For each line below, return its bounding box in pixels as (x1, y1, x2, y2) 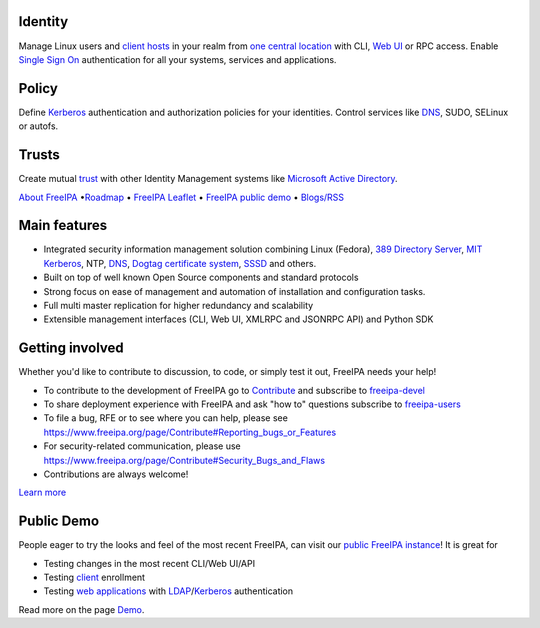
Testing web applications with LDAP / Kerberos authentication (43, 585, 294, 597)
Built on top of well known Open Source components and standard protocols (43, 271, 359, 284)
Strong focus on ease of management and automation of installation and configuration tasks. (43, 285, 426, 297)
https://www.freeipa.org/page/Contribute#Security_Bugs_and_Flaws (43, 454, 325, 466)
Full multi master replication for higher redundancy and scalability (43, 299, 314, 311)
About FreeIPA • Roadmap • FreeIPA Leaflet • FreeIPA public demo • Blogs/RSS (18, 191, 345, 203)
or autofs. (18, 120, 59, 132)
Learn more (18, 486, 67, 499)
